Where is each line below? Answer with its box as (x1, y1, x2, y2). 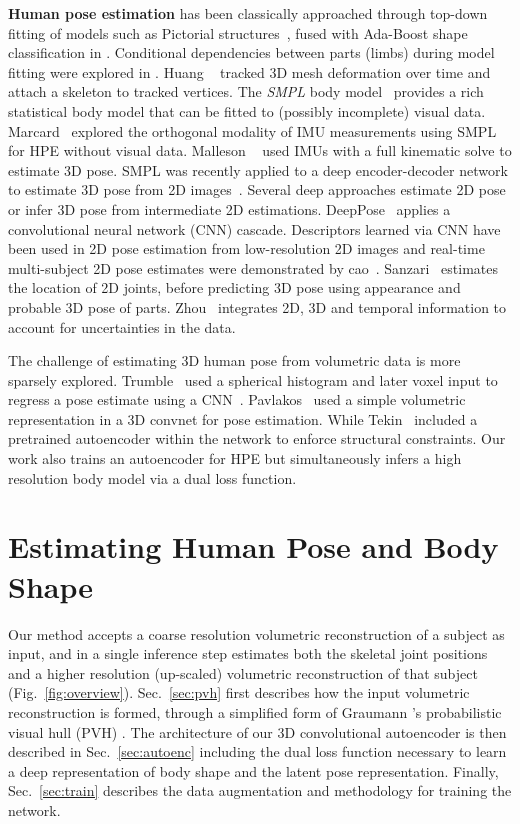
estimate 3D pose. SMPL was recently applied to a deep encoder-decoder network (8, 159, 508, 180)
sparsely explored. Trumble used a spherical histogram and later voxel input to (8, 369, 498, 390)
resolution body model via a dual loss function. (8, 467, 297, 488)
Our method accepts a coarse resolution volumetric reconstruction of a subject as (8, 623, 505, 644)
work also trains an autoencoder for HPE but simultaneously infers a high (8, 448, 462, 469)
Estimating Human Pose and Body (8, 526, 499, 567)
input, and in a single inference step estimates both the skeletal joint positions (8, 643, 488, 664)
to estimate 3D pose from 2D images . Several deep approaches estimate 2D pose (8, 179, 506, 200)
